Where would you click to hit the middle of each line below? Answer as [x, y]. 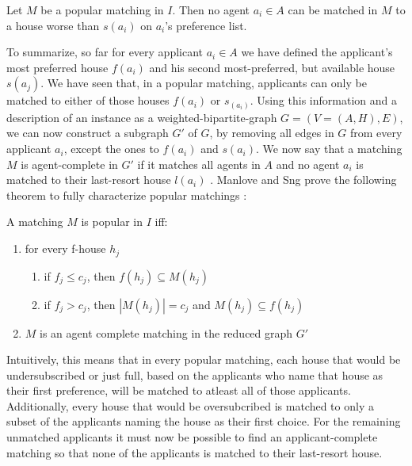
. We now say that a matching [329, 149]
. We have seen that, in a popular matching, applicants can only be [204, 83]
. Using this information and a [323, 100]
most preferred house [57, 67]
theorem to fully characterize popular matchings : [127, 195]
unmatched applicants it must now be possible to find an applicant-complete [192, 437]
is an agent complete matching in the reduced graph [166, 332]
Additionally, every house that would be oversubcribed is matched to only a [190, 405]
